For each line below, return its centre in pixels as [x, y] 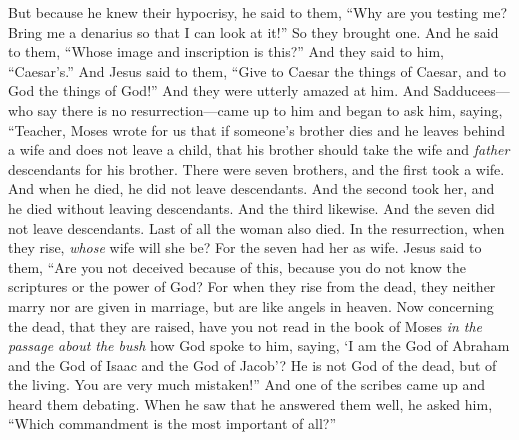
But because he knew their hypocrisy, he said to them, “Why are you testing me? [258, 12]
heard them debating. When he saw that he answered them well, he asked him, [250, 403]
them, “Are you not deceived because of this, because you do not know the [237, 266]
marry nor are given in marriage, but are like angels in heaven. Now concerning [251, 305]
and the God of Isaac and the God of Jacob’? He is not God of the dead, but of [252, 364]
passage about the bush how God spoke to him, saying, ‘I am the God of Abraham [259, 345]
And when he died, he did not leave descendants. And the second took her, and [251, 188]
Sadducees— [471, 90]
